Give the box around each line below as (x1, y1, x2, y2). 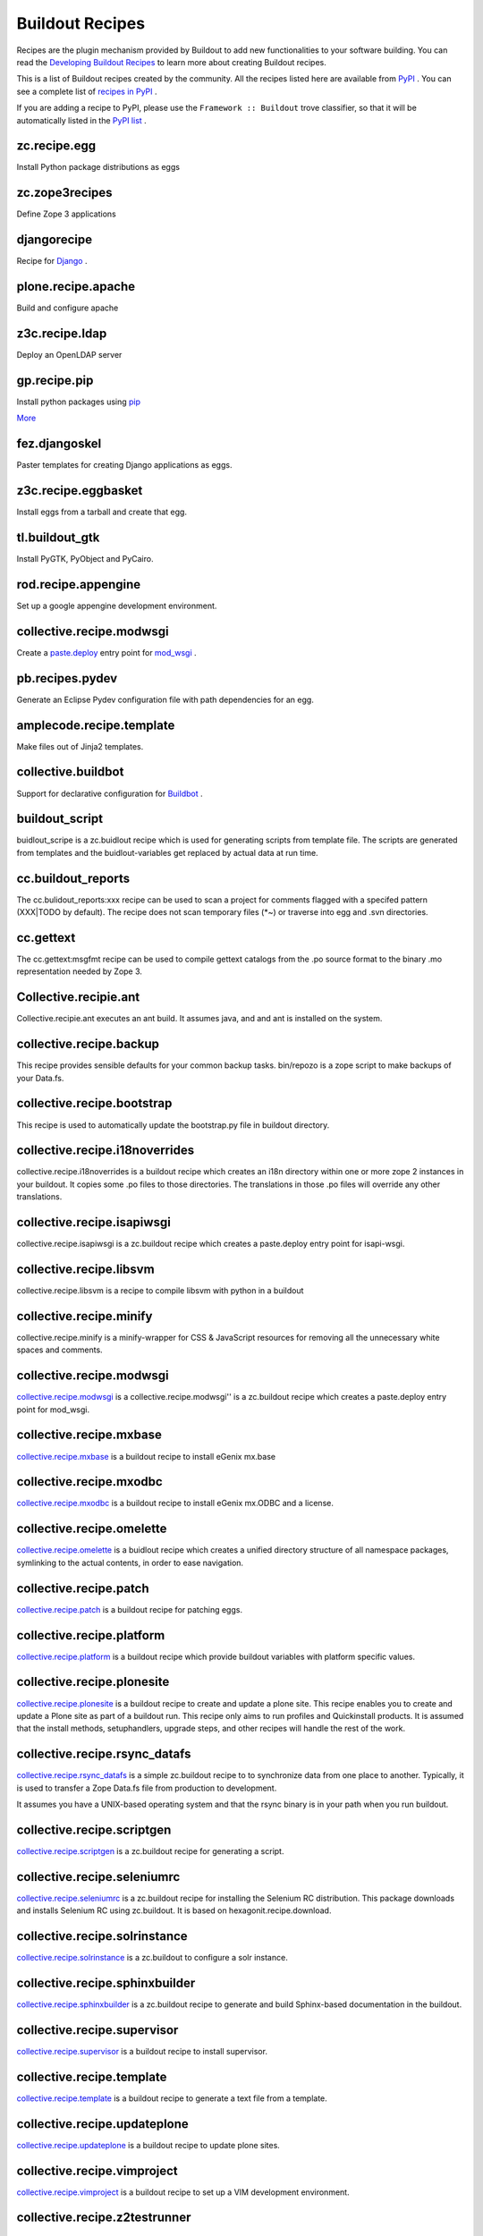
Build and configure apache (16, 302, 119, 313)
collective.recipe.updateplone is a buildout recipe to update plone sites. (16, 2139, 281, 2150)
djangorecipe (16, 233, 93, 248)
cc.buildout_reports (16, 870, 130, 885)
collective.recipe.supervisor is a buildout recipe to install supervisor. (16, 2045, 268, 2056)
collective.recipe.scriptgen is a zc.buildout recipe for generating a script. (16, 1845, 284, 1856)
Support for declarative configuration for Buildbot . (16, 788, 203, 799)
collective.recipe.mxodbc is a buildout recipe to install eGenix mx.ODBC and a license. (16, 1498, 335, 1509)
